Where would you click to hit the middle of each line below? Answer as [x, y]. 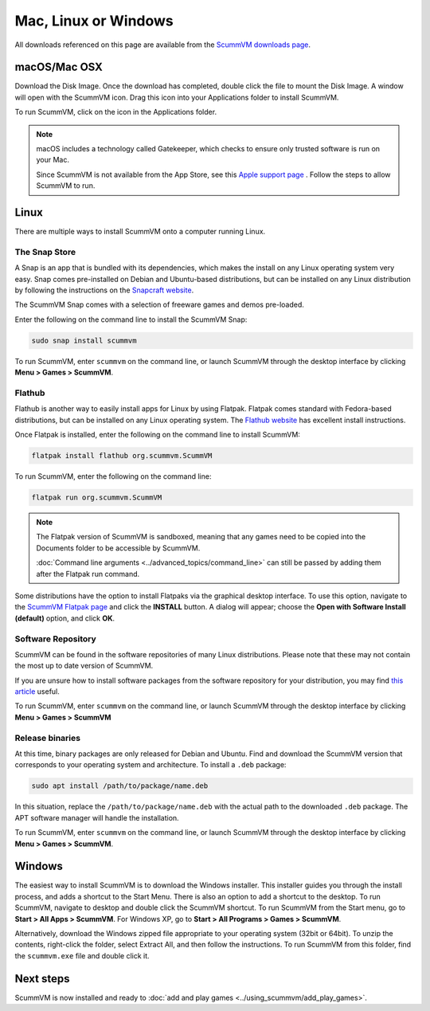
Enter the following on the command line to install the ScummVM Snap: [131, 319]
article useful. [37, 692]
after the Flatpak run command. [88, 574]
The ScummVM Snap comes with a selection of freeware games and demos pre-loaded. [159, 305]
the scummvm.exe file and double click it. [82, 955]
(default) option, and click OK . [65, 618]
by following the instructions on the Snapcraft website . [104, 290]
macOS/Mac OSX [59, 67]
